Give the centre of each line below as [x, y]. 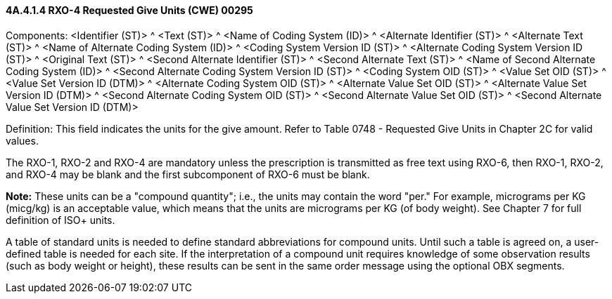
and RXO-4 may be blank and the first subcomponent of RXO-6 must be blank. [188, 174]
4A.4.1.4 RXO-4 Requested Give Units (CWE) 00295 [129, 10]
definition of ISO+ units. [60, 220]
